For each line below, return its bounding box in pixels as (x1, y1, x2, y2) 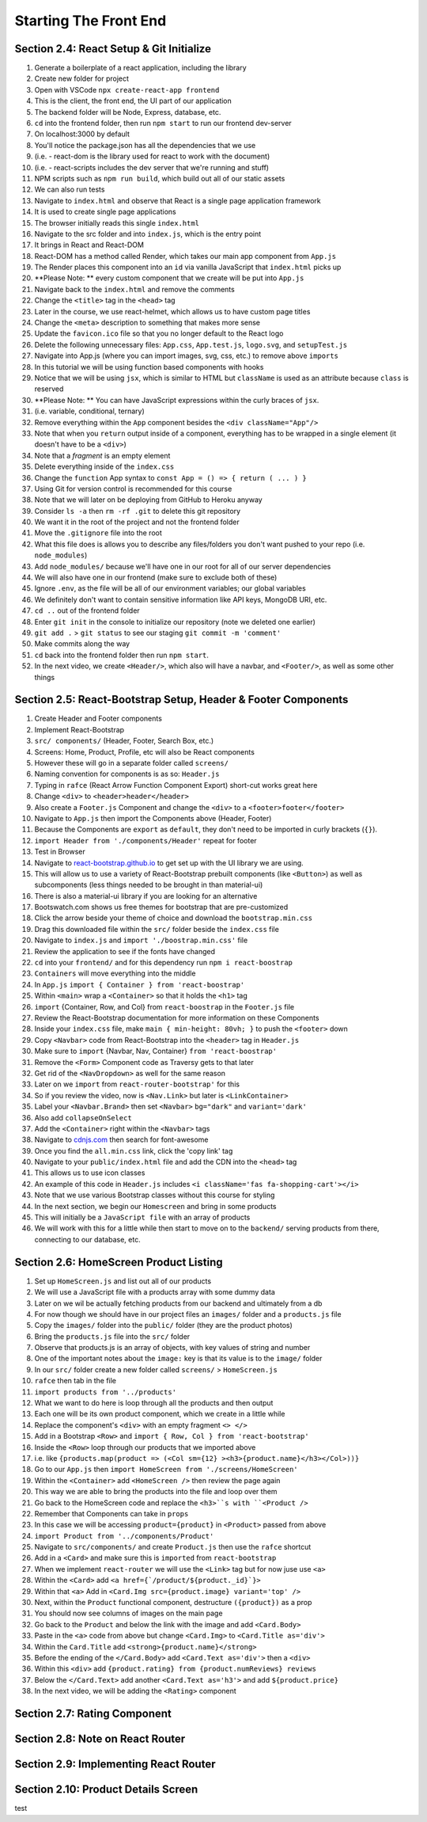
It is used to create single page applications (34, 207, 177, 217)
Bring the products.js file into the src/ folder (34, 1331, 191, 1341)
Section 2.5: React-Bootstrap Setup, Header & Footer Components (14, 693, 349, 706)
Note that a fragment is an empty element (34, 451, 171, 460)
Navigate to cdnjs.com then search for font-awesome (34, 1135, 209, 1144)
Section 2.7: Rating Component (14, 1706, 172, 1720)
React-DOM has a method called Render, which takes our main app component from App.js (34, 251, 336, 261)
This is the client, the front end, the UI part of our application (34, 96, 232, 106)
